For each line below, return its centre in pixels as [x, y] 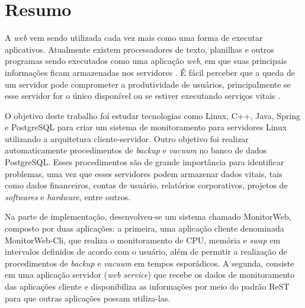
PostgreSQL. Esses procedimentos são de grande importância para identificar [145, 162]
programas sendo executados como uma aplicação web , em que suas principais [146, 61]
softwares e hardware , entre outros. [68, 196]
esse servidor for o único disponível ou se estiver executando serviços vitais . [143, 96]
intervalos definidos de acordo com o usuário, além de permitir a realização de [146, 251]
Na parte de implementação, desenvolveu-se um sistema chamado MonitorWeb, [148, 216]
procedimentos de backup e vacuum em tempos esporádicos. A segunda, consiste [150, 263]
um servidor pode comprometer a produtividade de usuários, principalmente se [148, 84]
